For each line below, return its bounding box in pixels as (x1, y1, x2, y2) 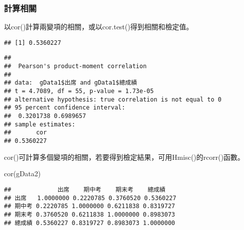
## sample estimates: (4, 120, 76, 128)
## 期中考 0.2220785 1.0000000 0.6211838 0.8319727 (4, 203, 175, 210)
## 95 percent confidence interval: (4, 104, 125, 112)
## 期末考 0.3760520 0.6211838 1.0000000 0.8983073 (4, 211, 175, 218)
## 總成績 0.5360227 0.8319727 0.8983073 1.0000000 (4, 219, 175, 227)
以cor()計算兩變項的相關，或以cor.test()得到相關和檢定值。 (4, 21, 193, 32)
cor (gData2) (4, 168, 41, 179)
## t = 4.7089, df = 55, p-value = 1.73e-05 (4, 88, 154, 95)
